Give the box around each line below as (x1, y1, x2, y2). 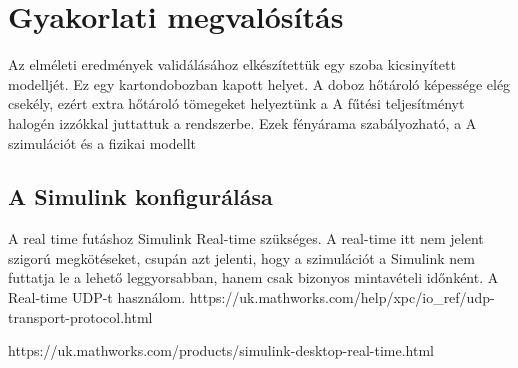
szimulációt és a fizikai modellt (8, 132, 196, 153)
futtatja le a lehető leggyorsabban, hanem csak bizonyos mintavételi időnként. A (8, 267, 499, 288)
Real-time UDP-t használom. (8, 287, 186, 308)
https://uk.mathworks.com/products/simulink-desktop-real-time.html (8, 340, 434, 361)
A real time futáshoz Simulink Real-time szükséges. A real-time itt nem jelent (8, 228, 484, 249)
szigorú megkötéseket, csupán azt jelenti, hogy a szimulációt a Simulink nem (8, 247, 475, 268)
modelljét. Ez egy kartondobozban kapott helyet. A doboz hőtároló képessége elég (8, 73, 511, 94)
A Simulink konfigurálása (8, 181, 273, 212)
